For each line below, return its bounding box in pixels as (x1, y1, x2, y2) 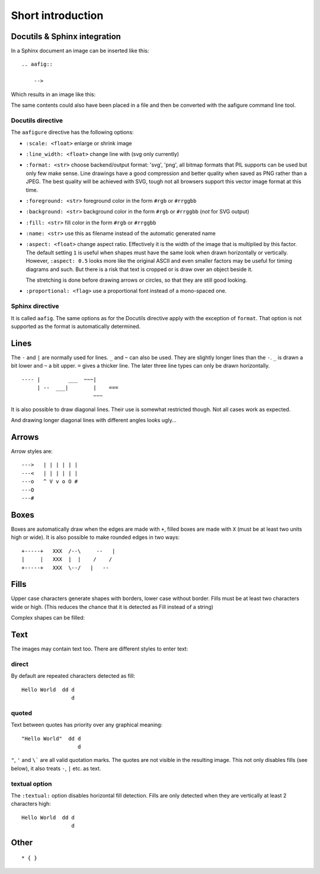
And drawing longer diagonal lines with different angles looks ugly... (11, 417, 177, 424)
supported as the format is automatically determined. (11, 323, 141, 330)
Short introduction (11, 9, 104, 22)
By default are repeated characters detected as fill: (11, 672, 136, 680)
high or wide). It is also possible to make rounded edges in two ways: (11, 534, 180, 541)
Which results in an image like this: (11, 91, 96, 98)
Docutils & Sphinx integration (11, 31, 121, 42)
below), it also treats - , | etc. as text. (11, 765, 101, 772)
